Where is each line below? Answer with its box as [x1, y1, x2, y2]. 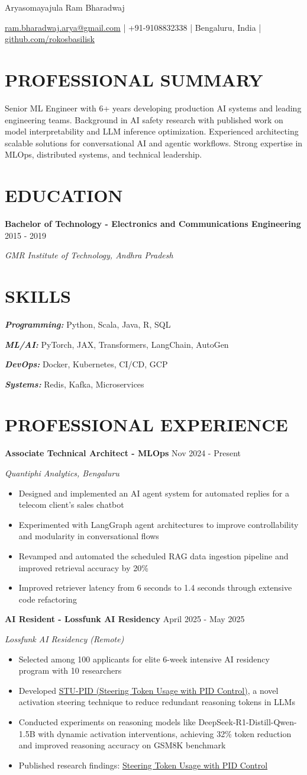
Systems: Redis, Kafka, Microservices [5, 377, 144, 390]
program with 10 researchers [18, 664, 122, 677]
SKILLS [5, 283, 71, 308]
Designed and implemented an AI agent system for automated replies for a [18, 486, 289, 499]
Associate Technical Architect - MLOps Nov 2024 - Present [5, 447, 241, 459]
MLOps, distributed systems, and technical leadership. [5, 148, 202, 161]
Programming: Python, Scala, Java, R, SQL [5, 318, 171, 330]
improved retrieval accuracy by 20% [18, 561, 148, 574]
